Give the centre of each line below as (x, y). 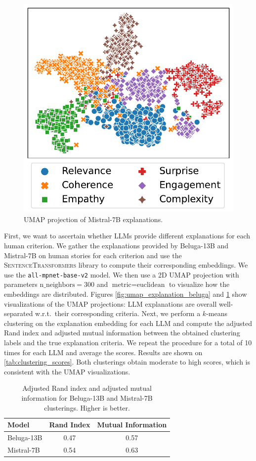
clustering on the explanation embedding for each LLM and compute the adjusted (128, 323)
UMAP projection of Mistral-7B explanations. (93, 219)
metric (122, 285)
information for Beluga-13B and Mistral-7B (87, 398)
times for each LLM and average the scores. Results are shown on (103, 352)
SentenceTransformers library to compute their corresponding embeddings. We (126, 265)
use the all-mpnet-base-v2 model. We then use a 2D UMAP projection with (122, 274)
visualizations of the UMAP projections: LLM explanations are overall (110, 303)
